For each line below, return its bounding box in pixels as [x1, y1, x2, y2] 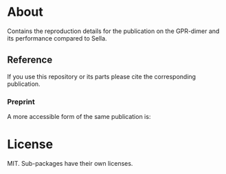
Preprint [7, 97, 36, 107]
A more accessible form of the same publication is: [7, 113, 151, 121]
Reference [7, 54, 53, 66]
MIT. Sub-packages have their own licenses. [7, 159, 133, 167]
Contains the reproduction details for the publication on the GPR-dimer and [7, 27, 220, 35]
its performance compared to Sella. [7, 34, 108, 42]
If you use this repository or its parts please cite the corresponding [7, 72, 196, 80]
